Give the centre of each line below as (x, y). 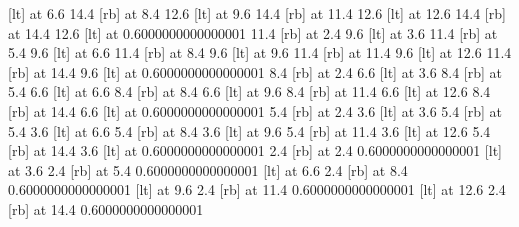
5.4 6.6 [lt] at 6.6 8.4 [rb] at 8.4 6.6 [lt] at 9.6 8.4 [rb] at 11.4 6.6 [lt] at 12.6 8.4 (249, 91)
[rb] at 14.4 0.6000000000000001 (106, 208)
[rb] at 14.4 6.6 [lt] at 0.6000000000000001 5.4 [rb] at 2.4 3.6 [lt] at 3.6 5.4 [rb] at (255, 110)
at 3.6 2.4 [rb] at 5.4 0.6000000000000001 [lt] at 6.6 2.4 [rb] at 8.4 (208, 169)
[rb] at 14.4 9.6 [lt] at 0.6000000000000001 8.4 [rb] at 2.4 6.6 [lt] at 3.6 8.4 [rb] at (255, 71)
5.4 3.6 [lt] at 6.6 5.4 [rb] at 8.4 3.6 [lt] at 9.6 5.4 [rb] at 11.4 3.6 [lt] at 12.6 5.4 (249, 130)
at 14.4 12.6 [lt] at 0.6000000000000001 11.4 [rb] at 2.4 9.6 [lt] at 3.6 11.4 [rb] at (253, 32)
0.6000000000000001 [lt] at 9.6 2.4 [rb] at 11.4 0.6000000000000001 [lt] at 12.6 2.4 (257, 189)
